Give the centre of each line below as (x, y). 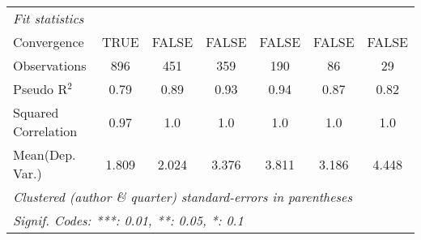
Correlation (45, 131)
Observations (50, 65)
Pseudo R (40, 89)
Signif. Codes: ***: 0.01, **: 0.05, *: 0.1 (128, 220)
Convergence (49, 42)
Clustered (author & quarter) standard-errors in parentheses (183, 197)
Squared (36, 112)
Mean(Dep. (45, 154)
